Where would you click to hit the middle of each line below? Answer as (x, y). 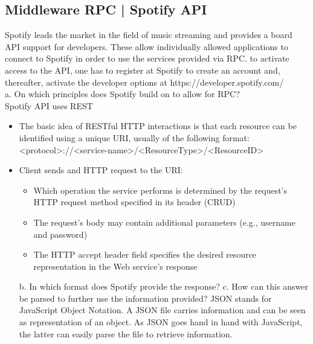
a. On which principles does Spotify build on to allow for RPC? (122, 94)
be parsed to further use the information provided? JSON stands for (145, 298)
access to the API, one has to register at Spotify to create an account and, (143, 70)
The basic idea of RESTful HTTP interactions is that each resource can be (158, 126)
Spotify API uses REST (49, 105)
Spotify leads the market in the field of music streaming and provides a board (149, 35)
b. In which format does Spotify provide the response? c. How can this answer (163, 286)
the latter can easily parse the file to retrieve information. (126, 333)
